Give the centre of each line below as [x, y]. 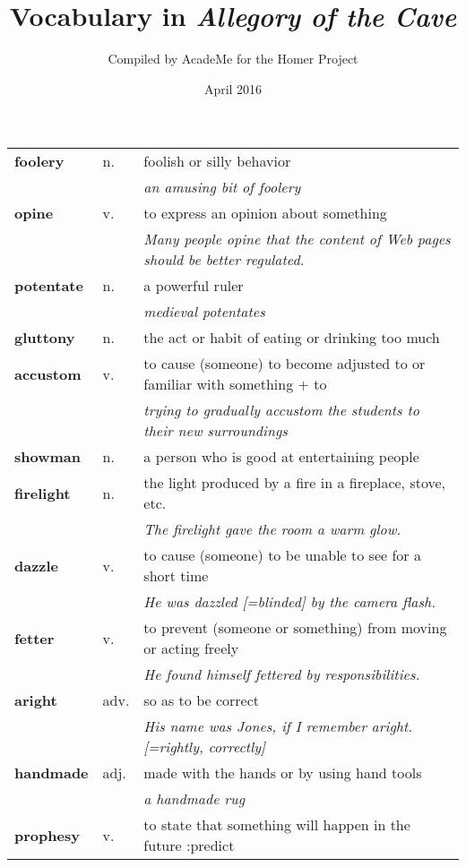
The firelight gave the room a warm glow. [272, 529]
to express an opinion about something [265, 213]
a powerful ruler [194, 286]
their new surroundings [216, 431]
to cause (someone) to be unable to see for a [282, 555]
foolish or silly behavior [217, 161]
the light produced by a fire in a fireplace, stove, [295, 483]
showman [47, 457]
